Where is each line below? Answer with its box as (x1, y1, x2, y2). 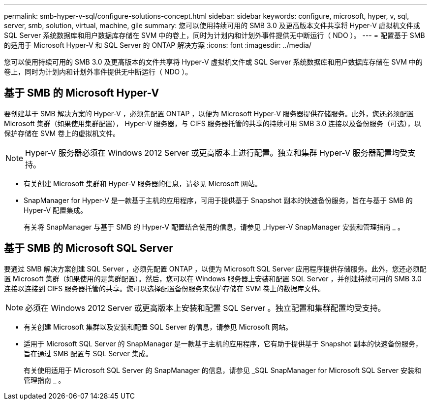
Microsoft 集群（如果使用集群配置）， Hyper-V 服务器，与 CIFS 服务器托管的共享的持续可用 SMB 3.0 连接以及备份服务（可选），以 (4, 119, 422, 128)
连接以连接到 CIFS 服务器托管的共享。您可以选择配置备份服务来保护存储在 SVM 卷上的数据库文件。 (4, 284, 325, 293)
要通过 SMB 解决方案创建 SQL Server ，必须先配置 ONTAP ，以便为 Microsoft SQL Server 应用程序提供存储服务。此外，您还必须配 (4, 264, 427, 273)
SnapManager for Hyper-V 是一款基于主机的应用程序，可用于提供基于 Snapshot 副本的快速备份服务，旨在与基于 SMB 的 (24, 196, 413, 204)
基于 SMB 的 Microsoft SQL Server (4, 242, 173, 255)
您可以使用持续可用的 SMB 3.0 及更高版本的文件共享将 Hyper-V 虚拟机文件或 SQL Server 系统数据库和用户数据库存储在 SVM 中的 (4, 58, 423, 66)
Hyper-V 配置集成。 (24, 205, 88, 214)
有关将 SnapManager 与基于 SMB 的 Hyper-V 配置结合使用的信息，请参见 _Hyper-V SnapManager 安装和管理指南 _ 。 (24, 222, 404, 231)
